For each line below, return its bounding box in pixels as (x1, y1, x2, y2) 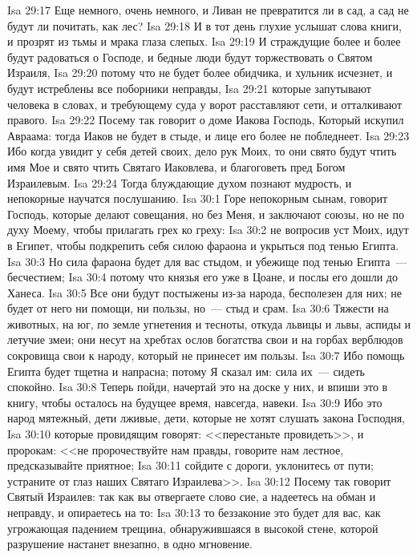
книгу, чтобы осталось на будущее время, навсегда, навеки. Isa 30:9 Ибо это (7, 394, 383, 410)
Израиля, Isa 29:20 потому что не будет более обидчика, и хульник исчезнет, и (7, 64, 393, 81)
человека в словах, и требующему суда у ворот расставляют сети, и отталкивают (7, 95, 403, 112)
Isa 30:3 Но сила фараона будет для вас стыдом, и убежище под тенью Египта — (7, 252, 407, 269)
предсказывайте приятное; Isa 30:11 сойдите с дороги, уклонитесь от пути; (7, 457, 374, 474)
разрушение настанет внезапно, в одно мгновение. (7, 535, 253, 552)
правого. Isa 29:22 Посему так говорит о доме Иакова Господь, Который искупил (7, 111, 404, 128)
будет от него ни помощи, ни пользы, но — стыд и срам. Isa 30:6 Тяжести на (7, 300, 389, 317)
